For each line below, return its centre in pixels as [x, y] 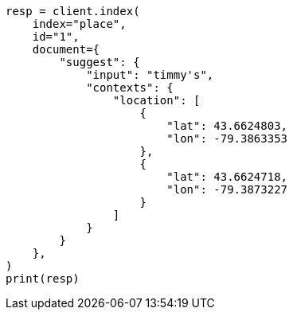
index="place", [79, 24]
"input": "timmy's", [150, 75]
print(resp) [43, 279]
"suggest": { [100, 62]
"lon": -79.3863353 [227, 138]
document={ [66, 49]
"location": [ [156, 100]
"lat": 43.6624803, [227, 126]
